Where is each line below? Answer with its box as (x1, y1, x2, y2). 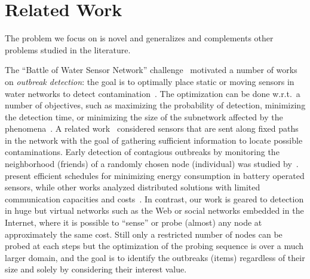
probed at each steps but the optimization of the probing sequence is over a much (5, 239, 304, 252)
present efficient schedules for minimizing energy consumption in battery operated (5, 169, 305, 181)
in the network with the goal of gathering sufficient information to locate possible (5, 134, 303, 146)
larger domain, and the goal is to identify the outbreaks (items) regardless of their (5, 251, 305, 263)
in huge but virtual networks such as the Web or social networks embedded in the (5, 204, 304, 217)
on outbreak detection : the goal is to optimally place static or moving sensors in (5, 75, 294, 87)
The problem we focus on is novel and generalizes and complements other (5, 32, 274, 44)
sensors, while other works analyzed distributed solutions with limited (5, 181, 260, 193)
